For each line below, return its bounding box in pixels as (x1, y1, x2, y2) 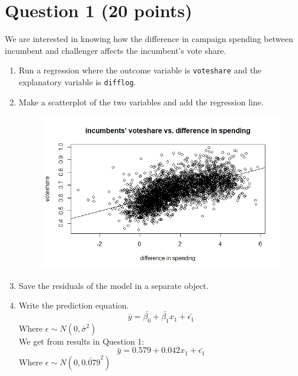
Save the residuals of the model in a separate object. (18, 279, 209, 291)
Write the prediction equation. (18, 299, 129, 311)
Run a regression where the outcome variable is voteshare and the (18, 64, 262, 76)
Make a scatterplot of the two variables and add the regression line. (18, 95, 264, 108)
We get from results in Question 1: (18, 335, 145, 347)
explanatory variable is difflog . (18, 75, 136, 88)
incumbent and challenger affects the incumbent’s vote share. (5, 44, 226, 56)
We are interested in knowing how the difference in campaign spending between (5, 33, 293, 45)
